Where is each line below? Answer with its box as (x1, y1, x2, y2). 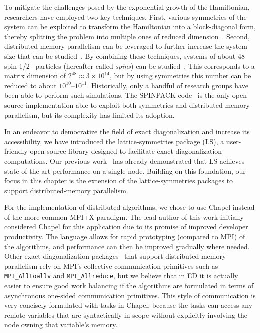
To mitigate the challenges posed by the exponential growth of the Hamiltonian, (4, 2, 250, 12)
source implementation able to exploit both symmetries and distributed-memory (4, 99, 250, 110)
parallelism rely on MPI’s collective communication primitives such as (4, 260, 218, 271)
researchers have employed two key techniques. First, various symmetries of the (4, 11, 247, 22)
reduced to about (4, 80, 57, 90)
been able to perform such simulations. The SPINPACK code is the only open (4, 90, 247, 100)
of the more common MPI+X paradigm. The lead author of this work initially (4, 211, 244, 222)
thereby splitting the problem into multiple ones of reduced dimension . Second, (4, 31, 250, 41)
